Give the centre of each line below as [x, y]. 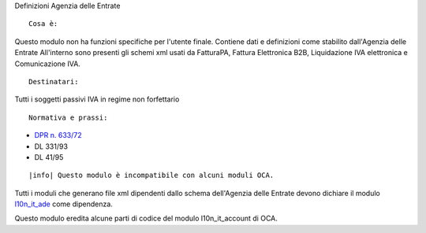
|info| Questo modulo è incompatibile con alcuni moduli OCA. [151, 176]
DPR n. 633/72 [58, 135]
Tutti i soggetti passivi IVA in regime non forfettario [97, 99]
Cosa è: [43, 24]
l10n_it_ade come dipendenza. [64, 204]
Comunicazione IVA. [47, 64]
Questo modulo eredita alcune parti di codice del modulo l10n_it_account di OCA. [146, 218]
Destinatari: [54, 81]
